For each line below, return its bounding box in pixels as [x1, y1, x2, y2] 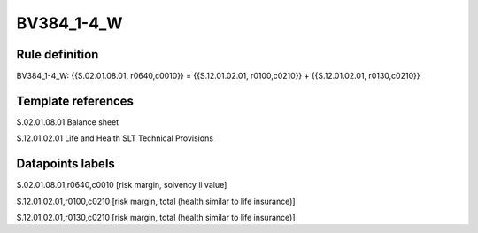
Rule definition [16, 47, 99, 62]
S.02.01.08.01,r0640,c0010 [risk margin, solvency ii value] [16, 180, 227, 190]
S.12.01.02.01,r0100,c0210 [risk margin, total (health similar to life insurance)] [16, 196, 296, 206]
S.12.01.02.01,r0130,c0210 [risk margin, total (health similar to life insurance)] [16, 213, 296, 223]
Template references [16, 93, 135, 108]
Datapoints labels [16, 156, 115, 172]
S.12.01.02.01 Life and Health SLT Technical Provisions [16, 133, 214, 144]
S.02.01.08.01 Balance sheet [16, 116, 119, 128]
